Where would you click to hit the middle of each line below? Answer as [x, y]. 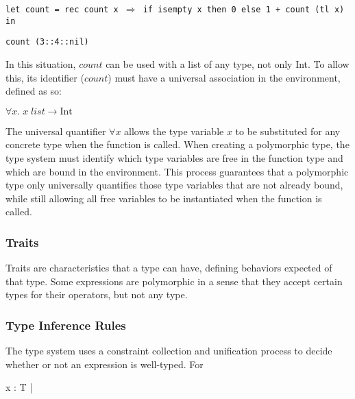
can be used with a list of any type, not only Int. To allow [228, 63]
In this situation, [41, 63]
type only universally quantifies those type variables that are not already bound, [174, 185]
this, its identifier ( [45, 77]
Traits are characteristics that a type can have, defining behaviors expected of [169, 268]
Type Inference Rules [66, 325]
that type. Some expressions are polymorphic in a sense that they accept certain [174, 281]
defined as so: [34, 91]
